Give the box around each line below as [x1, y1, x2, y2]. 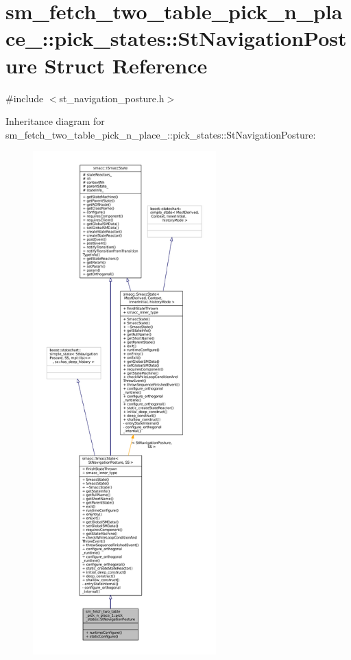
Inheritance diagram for [5, 114, 105, 128]
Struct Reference [44, 51, 208, 79]
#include [5, 91, 44, 105]
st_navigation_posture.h [59, 91, 165, 105]
